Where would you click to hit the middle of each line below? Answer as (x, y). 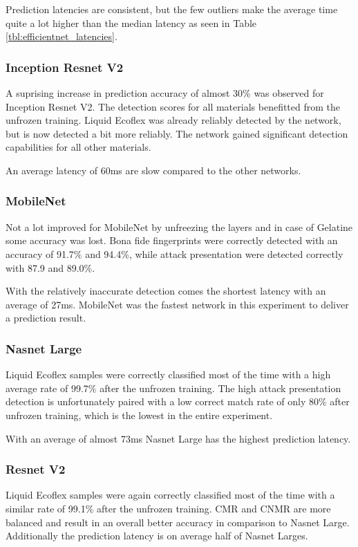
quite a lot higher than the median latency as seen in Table (131, 22)
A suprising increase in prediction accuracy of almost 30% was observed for (165, 93)
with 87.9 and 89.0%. (50, 267)
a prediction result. (46, 318)
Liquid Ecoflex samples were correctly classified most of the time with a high (168, 374)
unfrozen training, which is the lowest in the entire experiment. (139, 415)
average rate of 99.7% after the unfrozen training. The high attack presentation (173, 388)
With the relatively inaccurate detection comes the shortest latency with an (166, 291)
